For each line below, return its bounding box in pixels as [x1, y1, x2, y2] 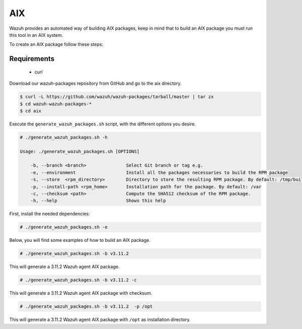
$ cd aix [20, 108, 42, 113]
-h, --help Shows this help [30, 198, 166, 204]
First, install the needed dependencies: [9, 211, 90, 217]
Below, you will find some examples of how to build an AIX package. [9, 237, 150, 243]
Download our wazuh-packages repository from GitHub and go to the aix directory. [9, 81, 182, 87]
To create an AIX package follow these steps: [9, 41, 103, 47]
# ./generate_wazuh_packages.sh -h [20, 134, 108, 140]
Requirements [9, 54, 55, 63]
